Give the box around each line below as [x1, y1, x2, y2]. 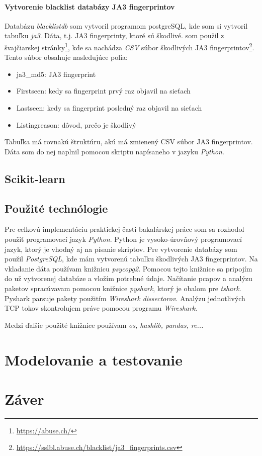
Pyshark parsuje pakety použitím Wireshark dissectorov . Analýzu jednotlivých [5, 293, 245, 303]
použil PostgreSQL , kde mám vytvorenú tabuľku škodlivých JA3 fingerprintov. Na [5, 253, 258, 264]
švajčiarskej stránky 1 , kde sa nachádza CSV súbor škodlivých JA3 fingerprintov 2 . [5, 40, 254, 52]
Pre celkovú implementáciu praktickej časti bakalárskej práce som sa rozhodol [5, 224, 244, 234]
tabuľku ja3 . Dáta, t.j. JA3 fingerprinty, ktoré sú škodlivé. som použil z [5, 30, 224, 41]
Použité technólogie [5, 200, 108, 216]
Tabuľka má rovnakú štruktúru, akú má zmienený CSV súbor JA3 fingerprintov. [5, 136, 253, 147]
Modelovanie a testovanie [5, 349, 183, 370]
